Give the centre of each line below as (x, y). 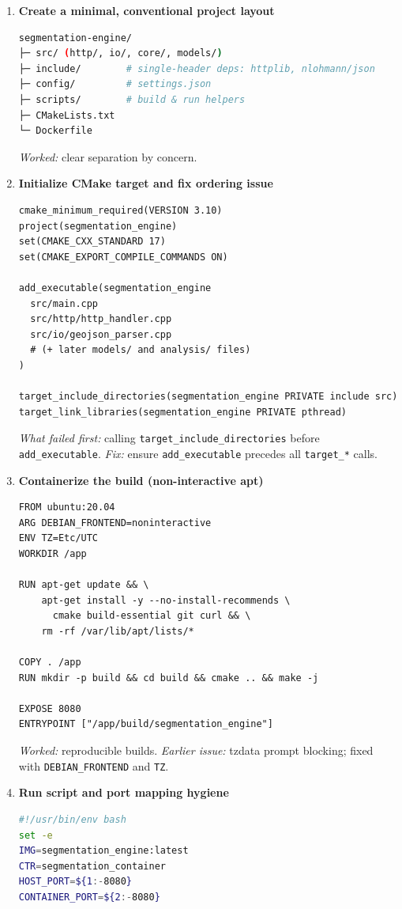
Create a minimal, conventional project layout (147, 10)
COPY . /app (50, 663)
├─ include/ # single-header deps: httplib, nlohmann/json (197, 68)
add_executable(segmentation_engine (115, 288)
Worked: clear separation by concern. (108, 156)
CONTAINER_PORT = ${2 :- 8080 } (89, 897)
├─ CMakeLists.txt (67, 115)
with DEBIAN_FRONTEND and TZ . (94, 765)
